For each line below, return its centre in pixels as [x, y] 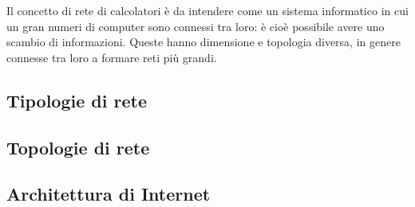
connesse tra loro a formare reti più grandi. [112, 57]
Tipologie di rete [77, 100]
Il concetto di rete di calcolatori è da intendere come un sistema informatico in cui [207, 10]
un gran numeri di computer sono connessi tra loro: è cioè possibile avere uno [196, 26]
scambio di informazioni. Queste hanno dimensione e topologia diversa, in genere [204, 42]
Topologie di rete [78, 147]
